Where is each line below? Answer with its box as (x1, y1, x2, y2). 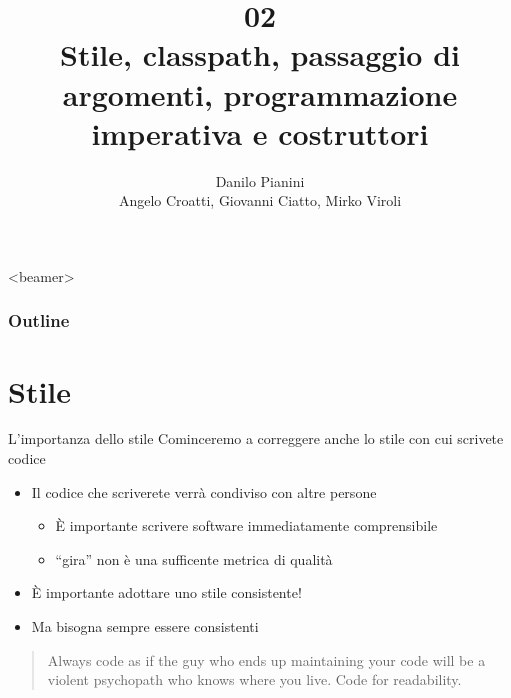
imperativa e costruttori (91, 112, 429, 153)
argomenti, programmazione (62, 73, 458, 114)
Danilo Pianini (215, 170, 305, 191)
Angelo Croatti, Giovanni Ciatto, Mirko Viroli (118, 190, 402, 211)
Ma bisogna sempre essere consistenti (31, 616, 259, 636)
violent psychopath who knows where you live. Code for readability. (47, 669, 462, 690)
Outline (8, 308, 70, 333)
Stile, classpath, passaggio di (59, 34, 460, 75)
